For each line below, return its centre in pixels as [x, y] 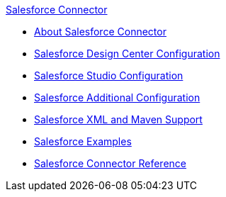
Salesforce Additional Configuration [117, 97]
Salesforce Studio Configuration [109, 75]
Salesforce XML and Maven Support [118, 119]
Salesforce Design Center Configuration [127, 54]
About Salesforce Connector [100, 32]
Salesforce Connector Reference [110, 163]
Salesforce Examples [83, 141]
